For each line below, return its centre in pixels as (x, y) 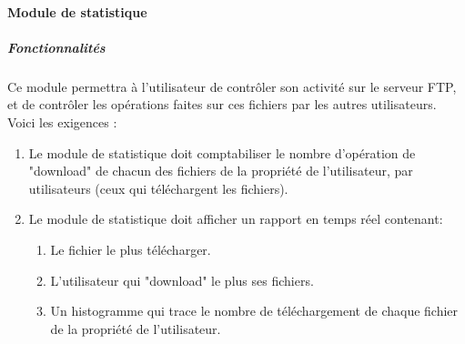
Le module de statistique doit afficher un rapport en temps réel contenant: (236, 219)
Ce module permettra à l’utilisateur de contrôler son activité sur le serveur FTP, (232, 86)
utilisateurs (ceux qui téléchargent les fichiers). (158, 188)
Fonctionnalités (56, 47)
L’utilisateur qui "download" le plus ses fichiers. (182, 280)
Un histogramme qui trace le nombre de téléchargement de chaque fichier (254, 311)
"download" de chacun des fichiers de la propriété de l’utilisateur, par (221, 171)
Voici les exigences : (62, 121)
